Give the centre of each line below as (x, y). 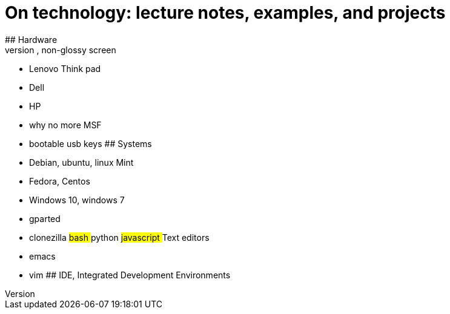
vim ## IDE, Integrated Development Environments (130, 275)
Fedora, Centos (60, 181)
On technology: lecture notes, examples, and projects (225, 13)
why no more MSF (65, 125)
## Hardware (31, 39)
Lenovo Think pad (65, 68)
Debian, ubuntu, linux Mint (81, 162)
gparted (45, 218)
